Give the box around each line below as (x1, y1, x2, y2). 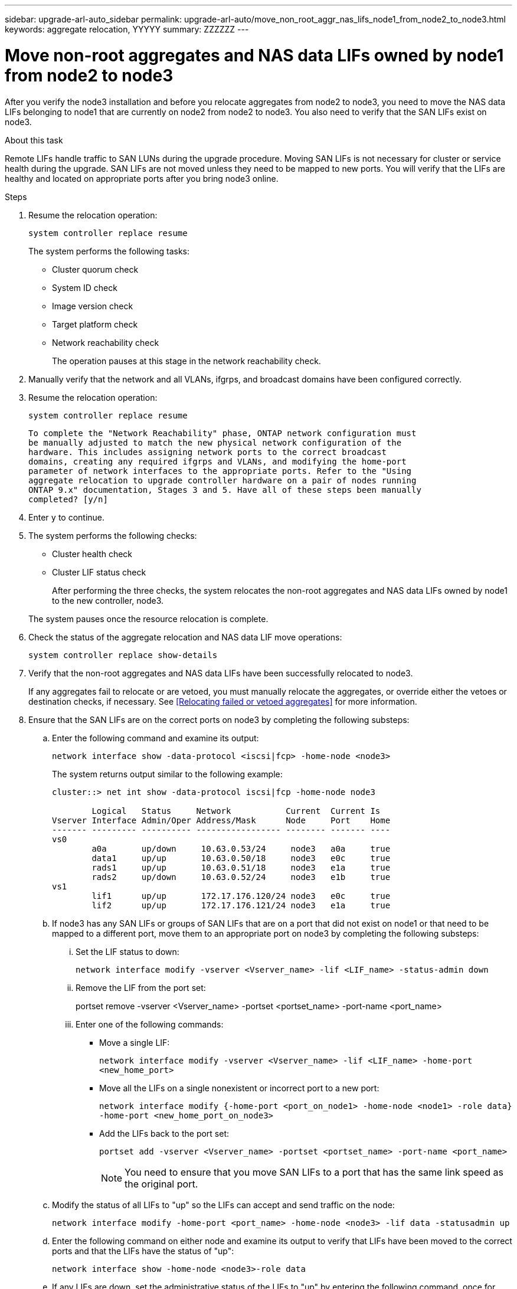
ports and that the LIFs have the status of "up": (52, 1245, 234, 1256)
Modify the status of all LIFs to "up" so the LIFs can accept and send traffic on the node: (52, 1199, 395, 1210)
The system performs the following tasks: (28, 246, 190, 256)
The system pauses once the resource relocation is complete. (28, 613, 269, 624)
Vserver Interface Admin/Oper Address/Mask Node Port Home (52, 815, 391, 825)
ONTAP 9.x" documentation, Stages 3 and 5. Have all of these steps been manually (28, 485, 421, 495)
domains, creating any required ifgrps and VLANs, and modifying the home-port (28, 456, 407, 466)
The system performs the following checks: (28, 530, 197, 541)
